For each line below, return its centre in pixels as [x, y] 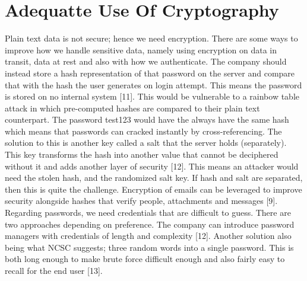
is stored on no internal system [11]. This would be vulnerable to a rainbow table [152, 96]
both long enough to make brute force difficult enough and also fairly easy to [145, 259]
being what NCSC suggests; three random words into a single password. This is [149, 247]
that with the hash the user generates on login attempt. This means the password [153, 84]
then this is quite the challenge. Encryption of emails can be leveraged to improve [153, 189]
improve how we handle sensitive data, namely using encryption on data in [141, 50]
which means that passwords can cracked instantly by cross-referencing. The [143, 131]
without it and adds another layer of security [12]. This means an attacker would [152, 166]
